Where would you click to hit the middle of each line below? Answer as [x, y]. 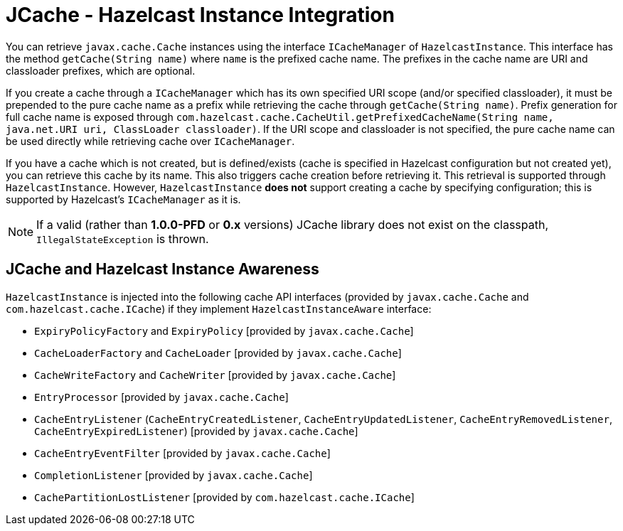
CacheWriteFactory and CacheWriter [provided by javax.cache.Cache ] [215, 375]
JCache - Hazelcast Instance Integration [200, 15]
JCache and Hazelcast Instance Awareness [163, 269]
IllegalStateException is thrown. [123, 238]
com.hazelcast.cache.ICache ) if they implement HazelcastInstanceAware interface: [219, 309]
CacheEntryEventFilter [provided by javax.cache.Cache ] [182, 453]
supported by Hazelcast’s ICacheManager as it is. [123, 199]
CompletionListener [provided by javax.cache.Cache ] [174, 475]
